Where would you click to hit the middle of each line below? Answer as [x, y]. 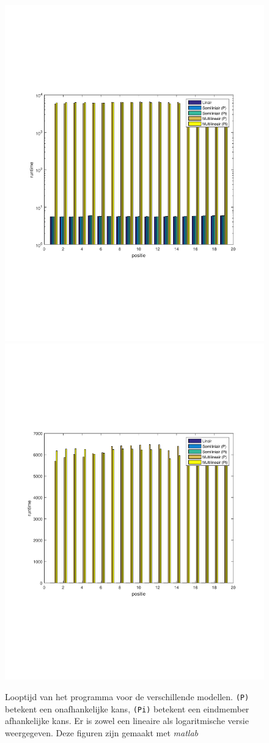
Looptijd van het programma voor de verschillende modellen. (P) [127, 696]
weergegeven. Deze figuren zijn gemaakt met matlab [101, 732]
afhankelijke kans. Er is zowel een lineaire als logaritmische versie [127, 721]
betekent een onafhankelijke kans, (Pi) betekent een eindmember [127, 708]
